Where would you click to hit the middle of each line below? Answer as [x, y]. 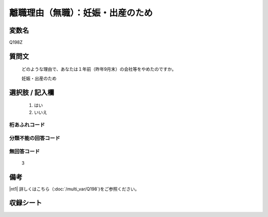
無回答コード [25, 151]
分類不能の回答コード [35, 138]
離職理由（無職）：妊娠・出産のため [81, 13]
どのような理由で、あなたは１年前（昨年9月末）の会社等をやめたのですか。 [99, 69]
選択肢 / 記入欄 [32, 92]
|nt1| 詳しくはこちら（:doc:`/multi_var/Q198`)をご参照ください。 [74, 189]
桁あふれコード [27, 125]
